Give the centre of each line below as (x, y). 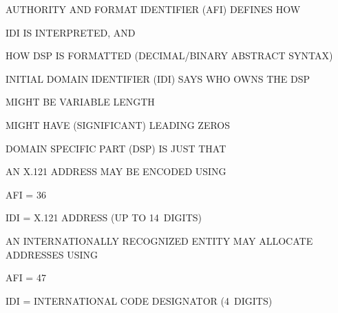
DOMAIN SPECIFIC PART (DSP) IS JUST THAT (116, 148)
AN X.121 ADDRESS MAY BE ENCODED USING (116, 171)
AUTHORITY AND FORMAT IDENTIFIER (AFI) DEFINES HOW (153, 9)
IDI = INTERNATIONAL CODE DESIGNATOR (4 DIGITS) (139, 300)
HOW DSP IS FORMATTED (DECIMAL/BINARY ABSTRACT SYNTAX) (169, 55)
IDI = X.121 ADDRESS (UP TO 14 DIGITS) (104, 218)
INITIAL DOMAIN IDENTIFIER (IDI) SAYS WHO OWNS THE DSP (158, 78)
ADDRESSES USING (52, 254)
